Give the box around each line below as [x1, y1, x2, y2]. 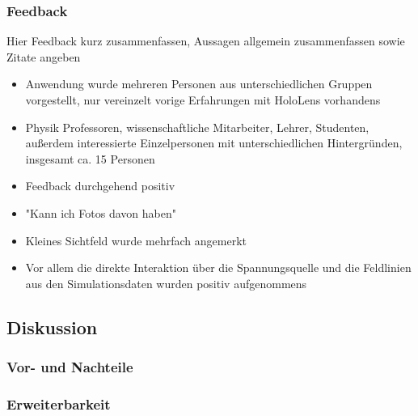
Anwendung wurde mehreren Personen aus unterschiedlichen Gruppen [25, 75, 373, 92]
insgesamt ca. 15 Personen [25, 150, 155, 167]
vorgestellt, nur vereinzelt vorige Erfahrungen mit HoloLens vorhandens [25, 91, 381, 108]
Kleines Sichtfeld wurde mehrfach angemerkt [25, 231, 247, 248]
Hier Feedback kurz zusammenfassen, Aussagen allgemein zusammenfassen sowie [6, 32, 405, 49]
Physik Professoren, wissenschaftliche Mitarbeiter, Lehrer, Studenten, [25, 118, 369, 135]
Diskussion [6, 314, 98, 339]
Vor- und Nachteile [6, 357, 133, 377]
